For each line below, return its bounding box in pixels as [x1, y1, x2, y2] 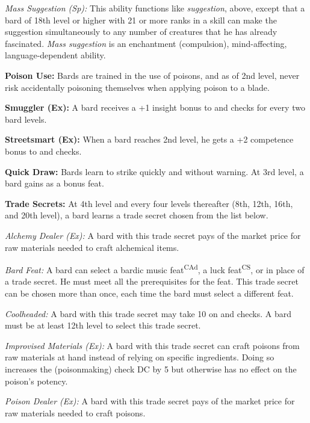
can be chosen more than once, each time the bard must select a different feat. [5, 286, 294, 299]
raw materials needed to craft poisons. [5, 406, 146, 419]
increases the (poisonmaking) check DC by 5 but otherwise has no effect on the [5, 362, 297, 375]
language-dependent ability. [5, 49, 106, 61]
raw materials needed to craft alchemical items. [5, 241, 179, 253]
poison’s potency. [5, 374, 68, 387]
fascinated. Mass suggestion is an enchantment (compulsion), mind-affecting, [5, 37, 287, 49]
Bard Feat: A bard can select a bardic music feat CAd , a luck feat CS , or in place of [5, 262, 305, 276]
